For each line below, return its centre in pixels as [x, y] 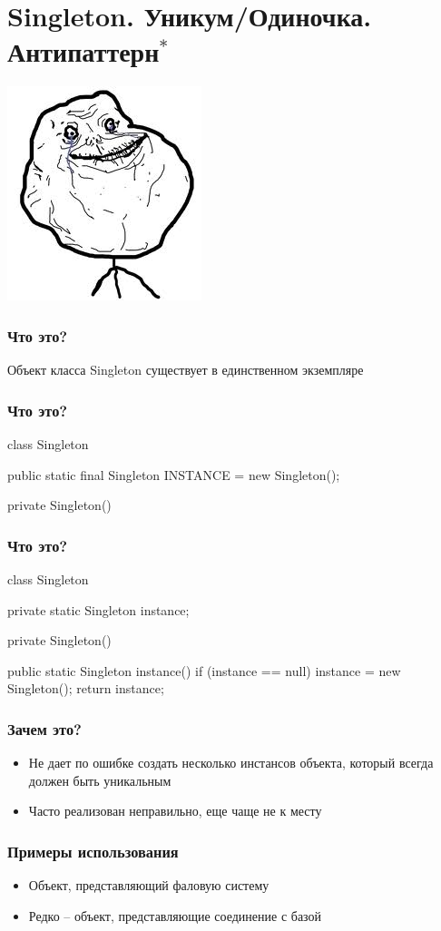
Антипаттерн [83, 51]
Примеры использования [93, 851]
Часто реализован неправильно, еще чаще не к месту [175, 811]
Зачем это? [45, 728]
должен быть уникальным [100, 780]
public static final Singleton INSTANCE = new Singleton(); [174, 474]
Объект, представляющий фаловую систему [149, 885]
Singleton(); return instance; [86, 688]
